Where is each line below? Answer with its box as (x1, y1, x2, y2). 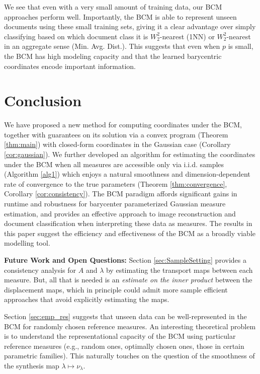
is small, (228, 41, 253, 51)
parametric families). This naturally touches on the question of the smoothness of (4, 350, 255, 361)
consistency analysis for (4, 264, 76, 275)
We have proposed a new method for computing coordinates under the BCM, (4, 119, 242, 130)
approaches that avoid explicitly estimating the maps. (4, 294, 169, 305)
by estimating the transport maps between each (106, 264, 253, 275)
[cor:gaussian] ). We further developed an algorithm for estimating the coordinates (4, 149, 255, 160)
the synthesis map (4, 360, 59, 370)
